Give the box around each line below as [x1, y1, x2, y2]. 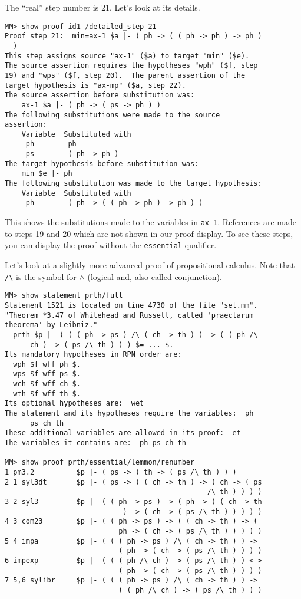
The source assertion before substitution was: [5, 91, 195, 100]
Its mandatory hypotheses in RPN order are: [5, 350, 182, 359]
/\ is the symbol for [5, 270, 77, 282]
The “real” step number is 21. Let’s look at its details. [5, 1, 200, 13]
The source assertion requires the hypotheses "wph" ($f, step [5, 61, 258, 70]
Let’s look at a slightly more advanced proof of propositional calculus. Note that [5, 258, 295, 271]
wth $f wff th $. [13, 389, 81, 398]
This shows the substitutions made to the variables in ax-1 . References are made [5, 216, 297, 228]
